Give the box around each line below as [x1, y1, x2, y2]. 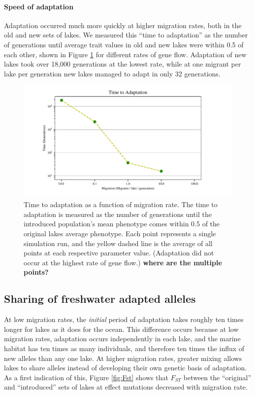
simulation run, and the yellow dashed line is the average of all [24, 238, 213, 248]
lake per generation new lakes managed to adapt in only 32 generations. [4, 68, 221, 78]
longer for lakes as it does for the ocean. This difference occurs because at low [4, 323, 239, 334]
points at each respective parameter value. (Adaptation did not [24, 248, 214, 258]
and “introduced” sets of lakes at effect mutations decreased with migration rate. [4, 382, 248, 392]
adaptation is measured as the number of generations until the [24, 209, 212, 219]
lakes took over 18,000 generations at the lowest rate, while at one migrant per [4, 59, 241, 69]
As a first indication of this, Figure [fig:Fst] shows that [4, 372, 168, 382]
